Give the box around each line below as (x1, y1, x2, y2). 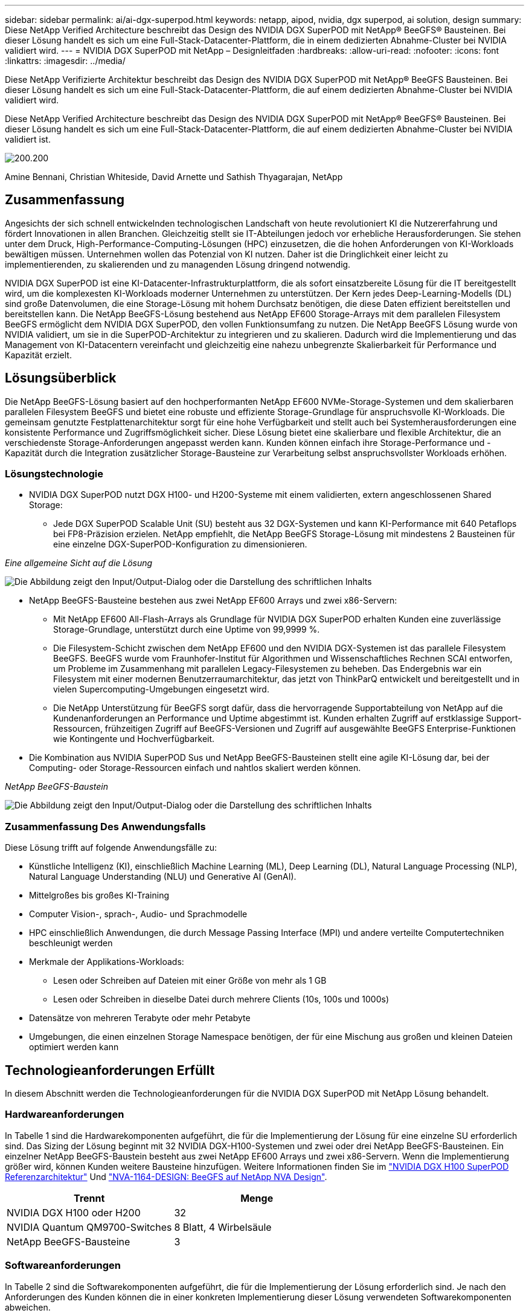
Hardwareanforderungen (5, 1108, 124, 1121)
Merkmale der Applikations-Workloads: (29, 956, 184, 967)
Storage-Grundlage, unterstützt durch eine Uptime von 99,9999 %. (53, 624, 320, 635)
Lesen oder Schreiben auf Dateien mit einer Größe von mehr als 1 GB (53, 975, 327, 986)
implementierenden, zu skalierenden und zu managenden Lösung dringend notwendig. (5, 259, 351, 269)
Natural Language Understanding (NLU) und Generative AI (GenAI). (29, 871, 297, 882)
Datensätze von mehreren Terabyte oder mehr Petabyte (29, 1013, 251, 1024)
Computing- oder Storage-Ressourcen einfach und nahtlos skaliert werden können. (29, 763, 361, 773)
